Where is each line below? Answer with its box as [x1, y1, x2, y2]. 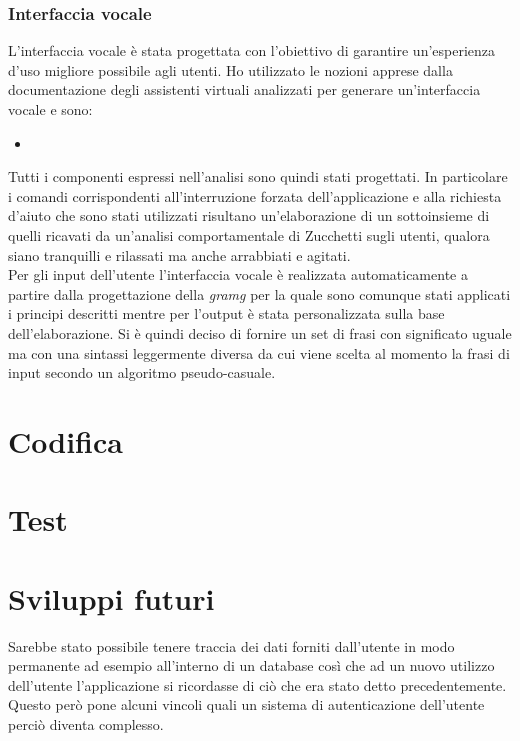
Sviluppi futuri [8, 577, 215, 618]
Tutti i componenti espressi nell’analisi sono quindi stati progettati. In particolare [8, 166, 508, 187]
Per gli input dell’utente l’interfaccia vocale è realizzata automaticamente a [8, 264, 468, 285]
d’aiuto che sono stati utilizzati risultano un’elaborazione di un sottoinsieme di [8, 205, 490, 226]
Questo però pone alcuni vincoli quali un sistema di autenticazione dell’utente [8, 694, 485, 715]
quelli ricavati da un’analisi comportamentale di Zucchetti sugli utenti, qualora [8, 224, 490, 245]
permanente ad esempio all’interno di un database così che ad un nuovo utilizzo [8, 655, 495, 676]
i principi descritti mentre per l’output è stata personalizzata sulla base [8, 303, 445, 324]
